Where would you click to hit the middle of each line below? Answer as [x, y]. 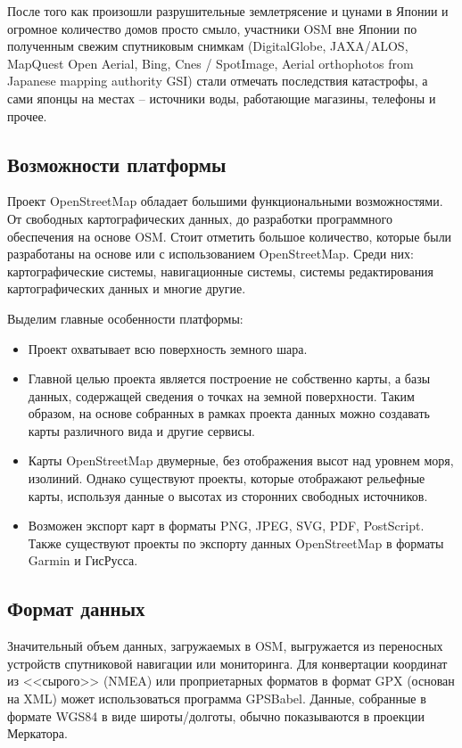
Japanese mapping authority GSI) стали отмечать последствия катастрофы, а [218, 81]
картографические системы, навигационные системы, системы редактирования [221, 271]
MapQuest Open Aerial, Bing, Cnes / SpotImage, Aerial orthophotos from [210, 63]
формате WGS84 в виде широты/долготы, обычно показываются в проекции [216, 715]
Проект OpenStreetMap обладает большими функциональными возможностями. [225, 201]
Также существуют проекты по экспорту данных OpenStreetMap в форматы [236, 543]
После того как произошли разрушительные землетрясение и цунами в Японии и [228, 11]
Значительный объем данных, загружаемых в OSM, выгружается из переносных [225, 646]
